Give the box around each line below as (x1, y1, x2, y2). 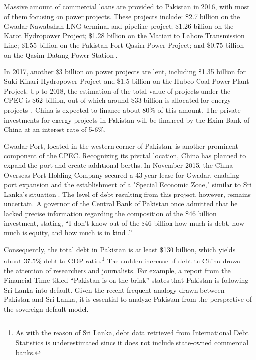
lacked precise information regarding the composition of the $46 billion (4, 208, 217, 218)
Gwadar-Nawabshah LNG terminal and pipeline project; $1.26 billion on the (4, 21, 234, 31)
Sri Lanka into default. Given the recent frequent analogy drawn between (4, 284, 225, 295)
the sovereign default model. (4, 303, 89, 314)
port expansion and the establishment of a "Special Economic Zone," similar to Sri (4, 179, 252, 190)
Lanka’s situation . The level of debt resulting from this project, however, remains (4, 189, 251, 199)
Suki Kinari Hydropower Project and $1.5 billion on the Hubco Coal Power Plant (4, 76, 249, 86)
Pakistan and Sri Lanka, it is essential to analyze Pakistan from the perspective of (4, 294, 252, 304)
